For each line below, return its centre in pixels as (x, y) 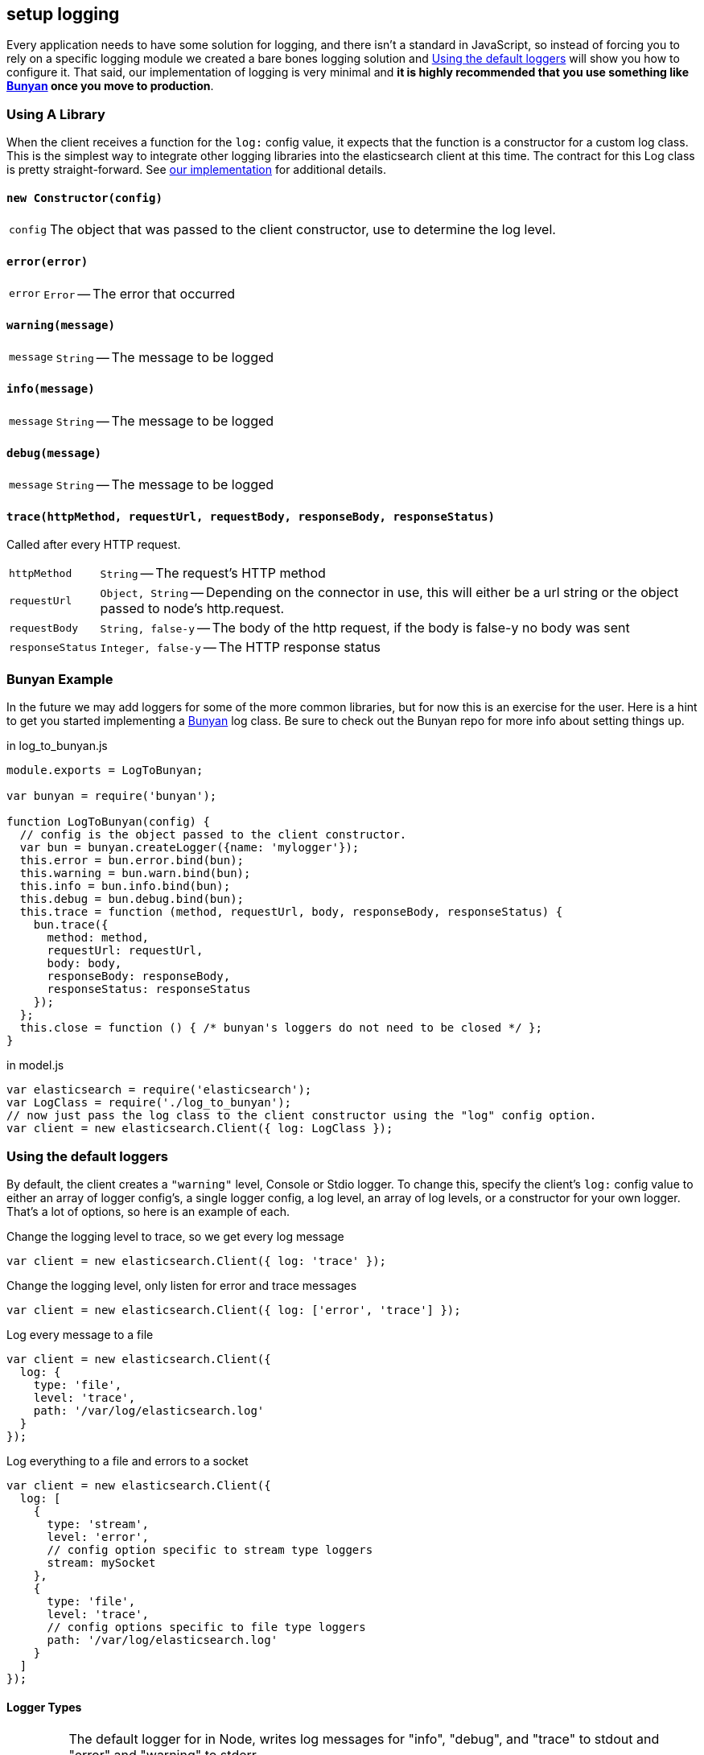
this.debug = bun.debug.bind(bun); (132, 899)
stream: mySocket (101, 1562)
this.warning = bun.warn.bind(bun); (135, 873)
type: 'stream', (98, 1524)
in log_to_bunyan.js (57, 746)
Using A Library (56, 114)
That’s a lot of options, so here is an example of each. (148, 1211)
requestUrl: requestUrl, (125, 951)
